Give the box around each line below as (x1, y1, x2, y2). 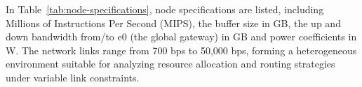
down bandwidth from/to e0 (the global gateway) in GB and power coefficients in (6, 29, 357, 44)
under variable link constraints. (6, 70, 140, 84)
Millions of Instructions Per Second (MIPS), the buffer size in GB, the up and (6, 15, 341, 30)
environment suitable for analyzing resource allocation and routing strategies (6, 56, 335, 71)
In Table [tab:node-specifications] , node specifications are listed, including (6, 2, 324, 16)
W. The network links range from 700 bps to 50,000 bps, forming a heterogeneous (6, 42, 357, 57)
